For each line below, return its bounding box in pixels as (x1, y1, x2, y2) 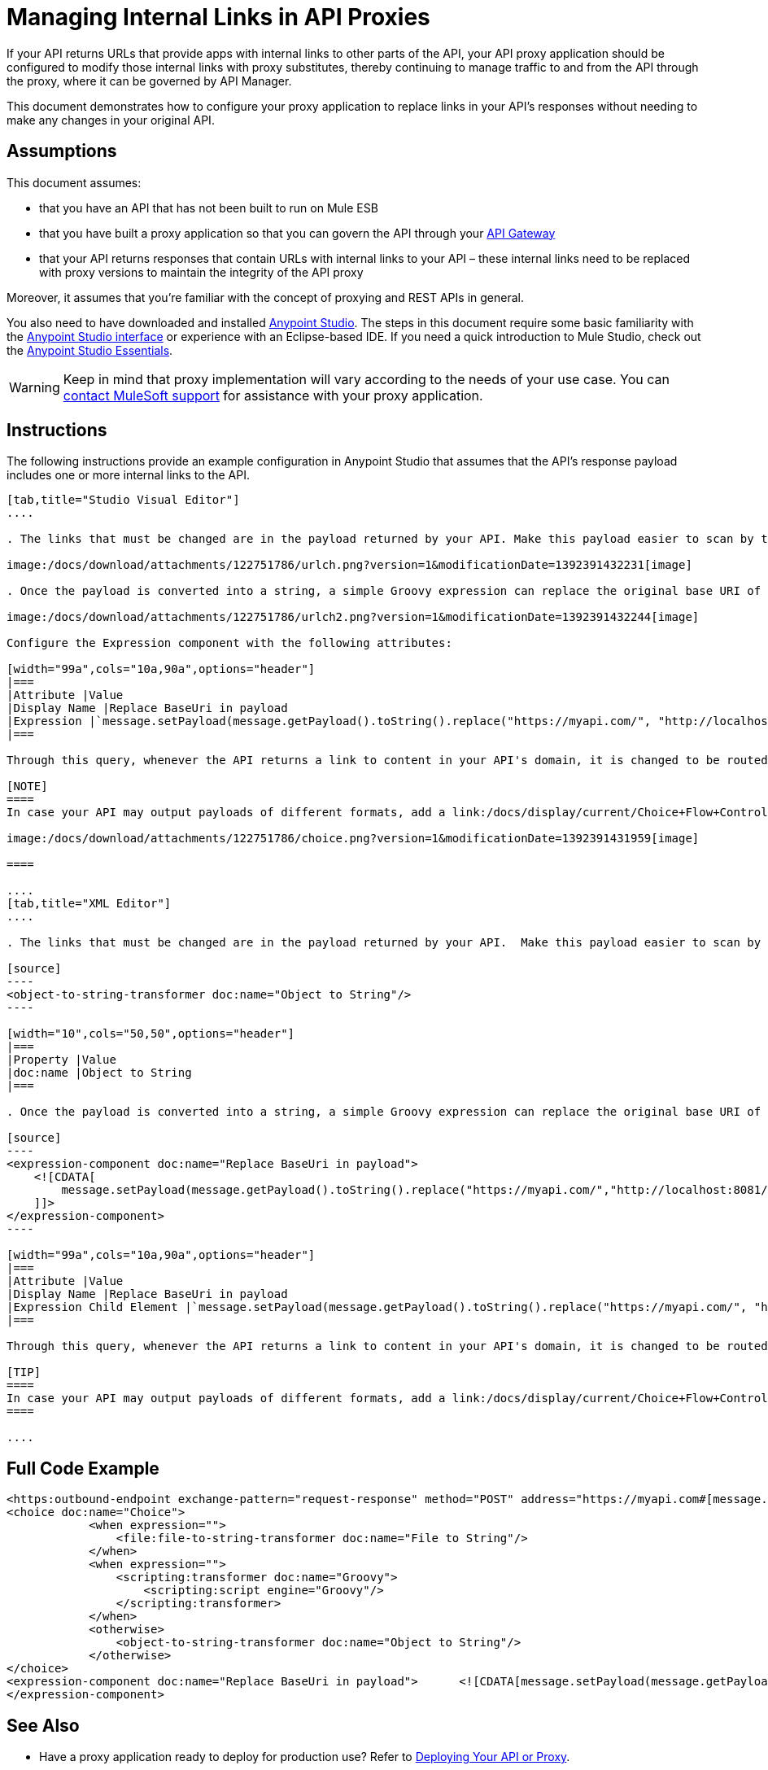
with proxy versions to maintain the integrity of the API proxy (39, 264, 364, 279)
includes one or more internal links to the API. (7, 468, 250, 483)
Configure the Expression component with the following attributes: (7, 636, 452, 650)
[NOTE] (7, 780, 48, 793)
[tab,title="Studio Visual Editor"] (7, 493, 240, 507)
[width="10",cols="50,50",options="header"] (7, 1027, 295, 1041)
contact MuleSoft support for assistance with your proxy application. (63, 387, 483, 404)
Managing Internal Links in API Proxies (7, 3, 430, 31)
